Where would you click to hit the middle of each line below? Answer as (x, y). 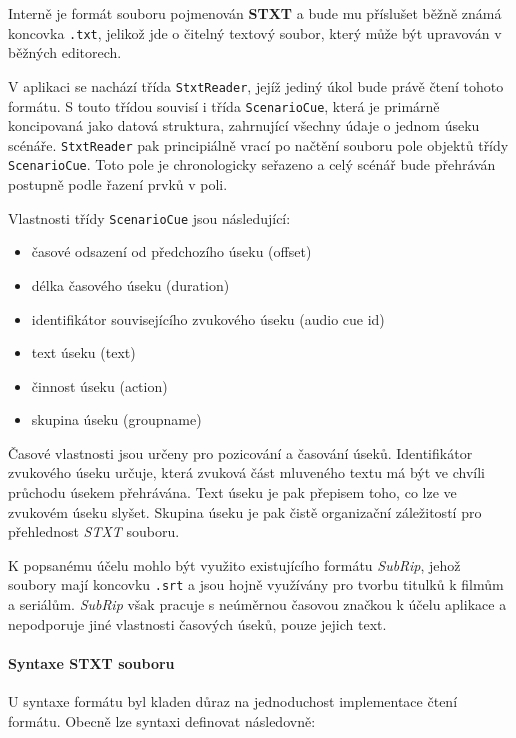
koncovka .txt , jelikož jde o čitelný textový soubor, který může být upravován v (255, 32)
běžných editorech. (65, 52)
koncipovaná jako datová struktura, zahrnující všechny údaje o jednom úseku (244, 125)
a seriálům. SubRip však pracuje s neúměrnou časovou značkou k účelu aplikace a (257, 604)
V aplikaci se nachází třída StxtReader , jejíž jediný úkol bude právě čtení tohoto (256, 85)
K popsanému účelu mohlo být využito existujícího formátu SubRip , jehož (234, 564)
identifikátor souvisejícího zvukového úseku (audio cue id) (208, 318)
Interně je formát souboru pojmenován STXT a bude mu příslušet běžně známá (255, 13)
